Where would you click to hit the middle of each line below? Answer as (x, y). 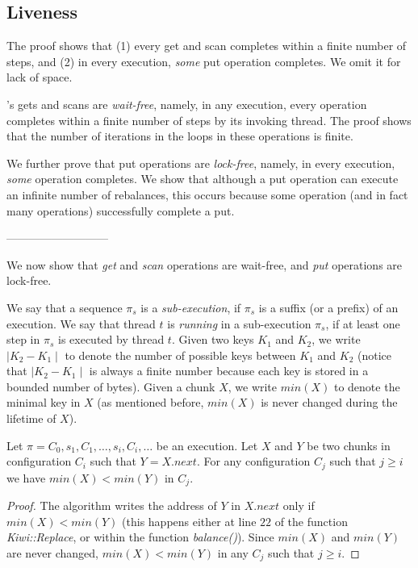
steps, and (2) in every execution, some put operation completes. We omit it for (204, 61)
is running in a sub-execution (239, 323)
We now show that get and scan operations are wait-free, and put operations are (205, 264)
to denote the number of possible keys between (180, 355)
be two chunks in (349, 445)
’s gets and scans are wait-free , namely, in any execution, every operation (187, 104)
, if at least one (363, 323)
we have (26, 477)
